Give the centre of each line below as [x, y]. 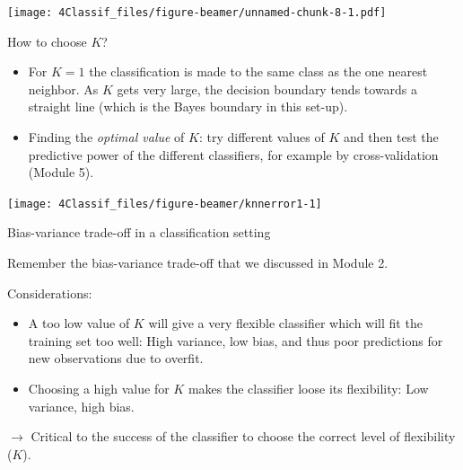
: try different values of [262, 137]
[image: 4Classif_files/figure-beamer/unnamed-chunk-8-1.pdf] [197, 13]
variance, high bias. [81, 406]
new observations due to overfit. [116, 358]
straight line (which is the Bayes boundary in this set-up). [188, 106]
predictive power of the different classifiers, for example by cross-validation [233, 154]
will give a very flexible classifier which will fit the [285, 323]
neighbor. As [63, 89]
